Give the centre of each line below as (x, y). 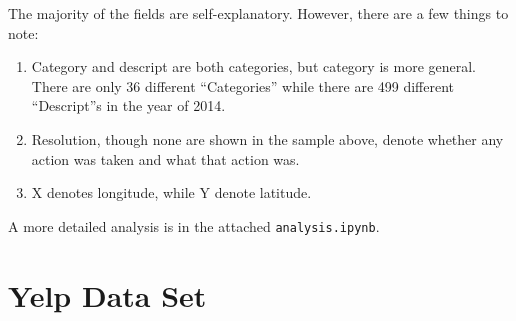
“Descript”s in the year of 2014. (128, 105)
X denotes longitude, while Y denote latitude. (171, 192)
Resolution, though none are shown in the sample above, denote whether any (267, 138)
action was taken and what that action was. (165, 158)
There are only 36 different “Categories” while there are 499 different (243, 85)
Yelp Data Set (107, 294)
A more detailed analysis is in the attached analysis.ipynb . (194, 225)
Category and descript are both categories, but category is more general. (254, 66)
